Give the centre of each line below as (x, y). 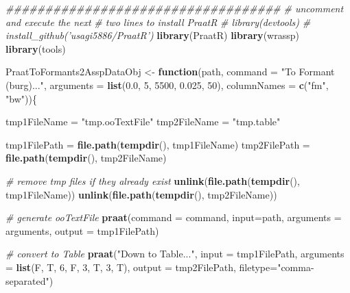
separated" (27, 280)
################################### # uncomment (175, 8)
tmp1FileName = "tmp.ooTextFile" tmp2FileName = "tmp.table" (143, 122)
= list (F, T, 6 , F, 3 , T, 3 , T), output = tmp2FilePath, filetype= (142, 267)
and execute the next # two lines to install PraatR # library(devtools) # (158, 22)
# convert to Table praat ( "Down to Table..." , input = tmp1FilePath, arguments (175, 254)
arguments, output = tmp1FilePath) (82, 230)
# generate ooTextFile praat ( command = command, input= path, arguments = (174, 217)
